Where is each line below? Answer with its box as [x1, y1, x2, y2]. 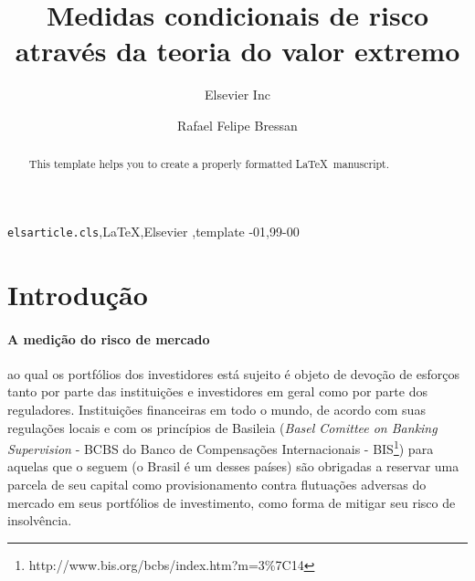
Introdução [7, 275, 148, 312]
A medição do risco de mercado [7, 329, 210, 348]
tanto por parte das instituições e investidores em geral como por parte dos [7, 382, 427, 401]
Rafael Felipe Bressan [177, 115, 298, 134]
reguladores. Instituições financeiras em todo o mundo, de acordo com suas [7, 399, 426, 418]
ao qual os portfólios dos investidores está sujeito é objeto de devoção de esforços [7, 364, 460, 383]
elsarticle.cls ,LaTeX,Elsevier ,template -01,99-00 [7, 221, 300, 240]
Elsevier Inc [205, 85, 270, 104]
